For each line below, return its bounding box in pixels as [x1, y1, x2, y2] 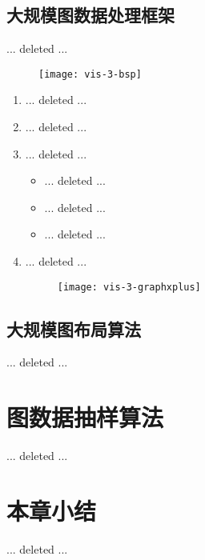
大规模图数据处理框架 [6, 2, 175, 27]
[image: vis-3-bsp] [38, 68, 142, 80]
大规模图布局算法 [6, 316, 141, 341]
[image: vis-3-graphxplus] [57, 281, 201, 293]
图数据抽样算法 [6, 401, 164, 434]
